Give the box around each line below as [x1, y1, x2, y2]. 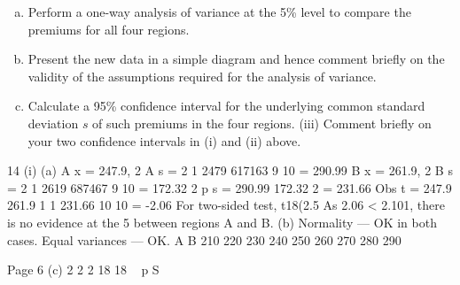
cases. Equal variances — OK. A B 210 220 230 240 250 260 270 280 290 [7, 230, 402, 249]
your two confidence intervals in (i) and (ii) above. [27, 131, 301, 150]
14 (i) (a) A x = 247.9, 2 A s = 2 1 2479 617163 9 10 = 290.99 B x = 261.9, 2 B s [7, 161, 453, 180]
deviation [27, 113, 79, 132]
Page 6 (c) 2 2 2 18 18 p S [7, 260, 160, 279]
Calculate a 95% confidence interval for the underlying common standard [27, 96, 425, 115]
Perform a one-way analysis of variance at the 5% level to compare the [27, 3, 411, 20]
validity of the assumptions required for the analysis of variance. [27, 66, 377, 85]
